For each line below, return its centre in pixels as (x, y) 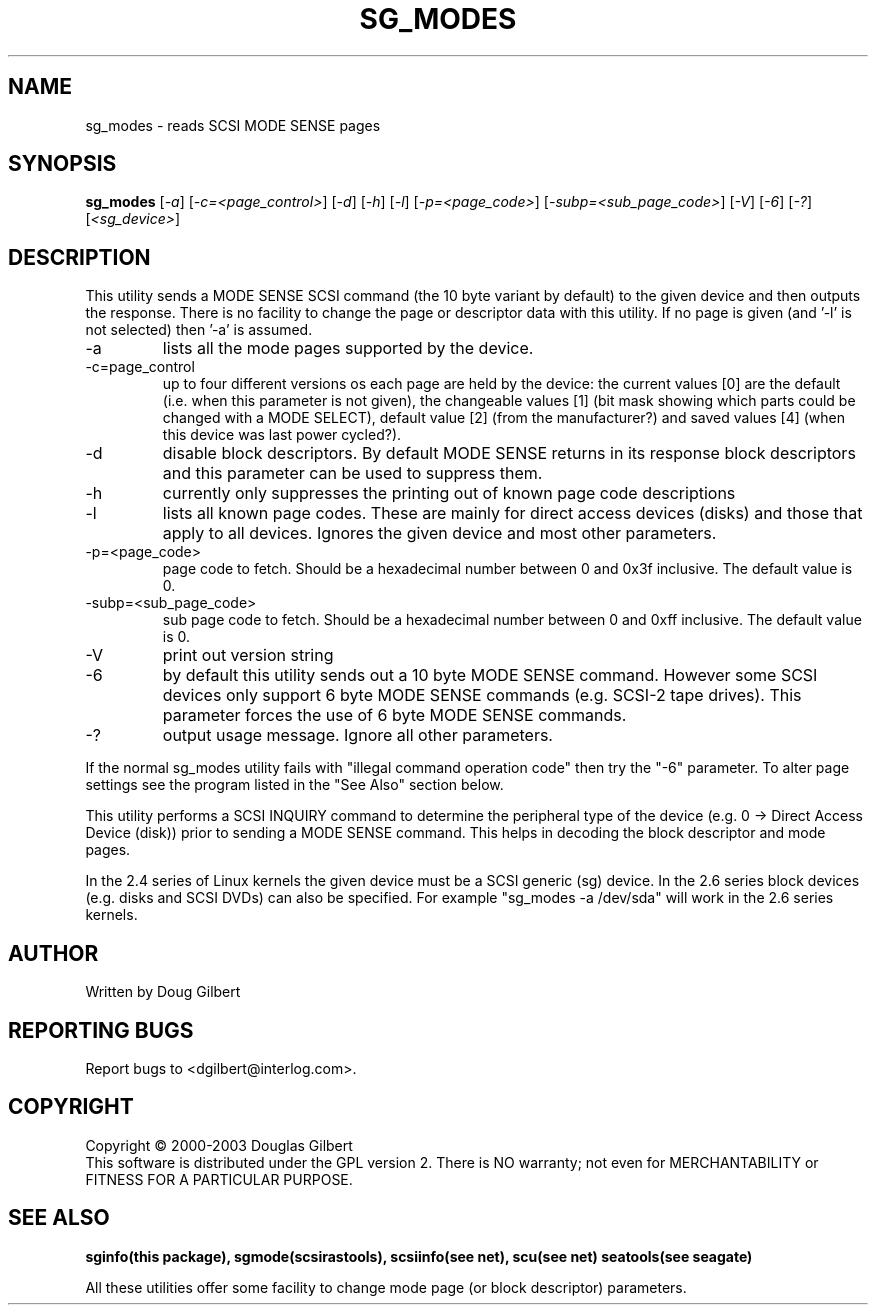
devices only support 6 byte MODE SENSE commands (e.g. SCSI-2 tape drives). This (482, 695)
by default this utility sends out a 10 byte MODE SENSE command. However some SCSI (490, 675)
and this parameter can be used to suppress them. (352, 473)
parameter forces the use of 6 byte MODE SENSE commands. (394, 715)
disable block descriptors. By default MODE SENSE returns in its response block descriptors (509, 453)
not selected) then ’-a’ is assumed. (199, 330)
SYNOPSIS (62, 164)
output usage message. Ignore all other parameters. (357, 735)
